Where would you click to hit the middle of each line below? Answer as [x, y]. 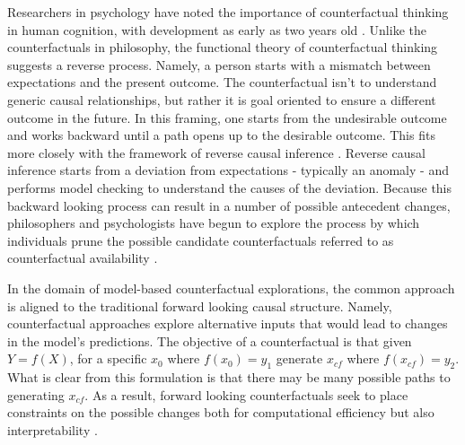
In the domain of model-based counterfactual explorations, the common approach [231, 288]
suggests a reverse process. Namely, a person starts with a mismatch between [219, 64]
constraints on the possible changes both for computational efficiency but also [221, 412]
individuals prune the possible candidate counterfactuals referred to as [201, 240]
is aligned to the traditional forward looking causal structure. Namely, [200, 305]
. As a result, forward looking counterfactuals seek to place [246, 394]
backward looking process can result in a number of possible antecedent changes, [229, 205]
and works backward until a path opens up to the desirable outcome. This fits [221, 135]
